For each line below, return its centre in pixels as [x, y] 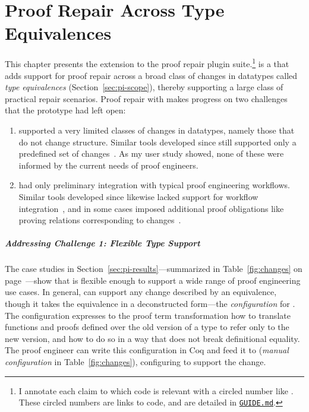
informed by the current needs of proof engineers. [108, 165]
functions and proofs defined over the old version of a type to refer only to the [147, 327]
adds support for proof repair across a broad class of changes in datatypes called [151, 75]
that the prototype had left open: [65, 110]
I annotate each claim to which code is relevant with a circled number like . [156, 390]
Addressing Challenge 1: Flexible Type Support [103, 243]
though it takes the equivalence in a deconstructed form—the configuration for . [150, 304]
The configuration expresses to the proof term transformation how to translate [148, 315]
